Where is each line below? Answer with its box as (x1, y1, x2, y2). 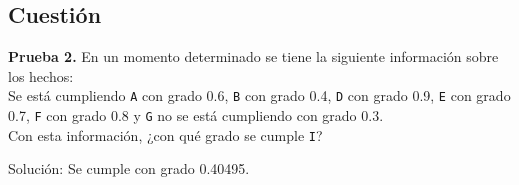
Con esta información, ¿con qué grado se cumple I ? (8, 124, 323, 145)
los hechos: (8, 65, 74, 86)
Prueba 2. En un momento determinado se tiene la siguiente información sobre (8, 46, 499, 67)
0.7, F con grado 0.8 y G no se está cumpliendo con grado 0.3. (8, 105, 384, 126)
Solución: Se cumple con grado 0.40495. (8, 158, 250, 179)
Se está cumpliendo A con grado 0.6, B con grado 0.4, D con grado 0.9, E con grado (8, 85, 511, 106)
